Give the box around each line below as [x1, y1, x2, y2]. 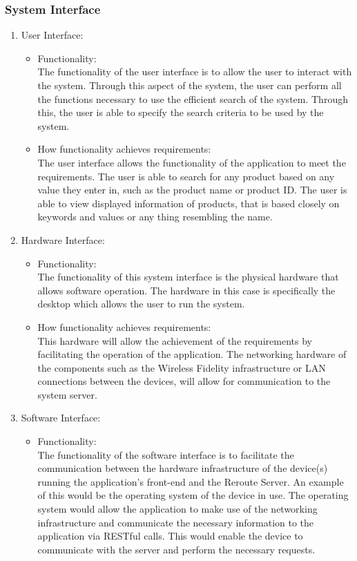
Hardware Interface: [21, 232, 105, 247]
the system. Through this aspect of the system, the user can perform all [37, 78, 342, 92]
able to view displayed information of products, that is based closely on [37, 196, 340, 210]
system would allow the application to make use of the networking [37, 502, 318, 516]
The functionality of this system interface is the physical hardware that [37, 269, 339, 284]
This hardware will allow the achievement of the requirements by [37, 333, 312, 348]
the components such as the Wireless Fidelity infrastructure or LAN [37, 360, 326, 374]
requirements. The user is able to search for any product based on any [37, 169, 335, 183]
